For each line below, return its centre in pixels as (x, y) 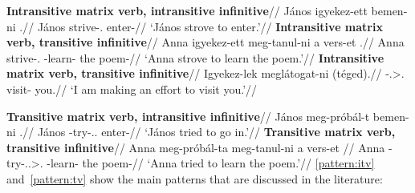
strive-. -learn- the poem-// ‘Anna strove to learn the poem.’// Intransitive (195, 57)
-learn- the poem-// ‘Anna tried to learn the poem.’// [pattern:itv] (211, 163)
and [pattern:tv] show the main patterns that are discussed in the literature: (195, 178)
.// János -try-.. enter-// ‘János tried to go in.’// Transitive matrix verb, (207, 132)
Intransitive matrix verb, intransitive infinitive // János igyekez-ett (187, 10)
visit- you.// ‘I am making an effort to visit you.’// (132, 88)
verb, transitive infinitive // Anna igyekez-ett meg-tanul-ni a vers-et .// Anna (205, 42)
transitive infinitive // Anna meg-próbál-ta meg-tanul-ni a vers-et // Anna (196, 147)
